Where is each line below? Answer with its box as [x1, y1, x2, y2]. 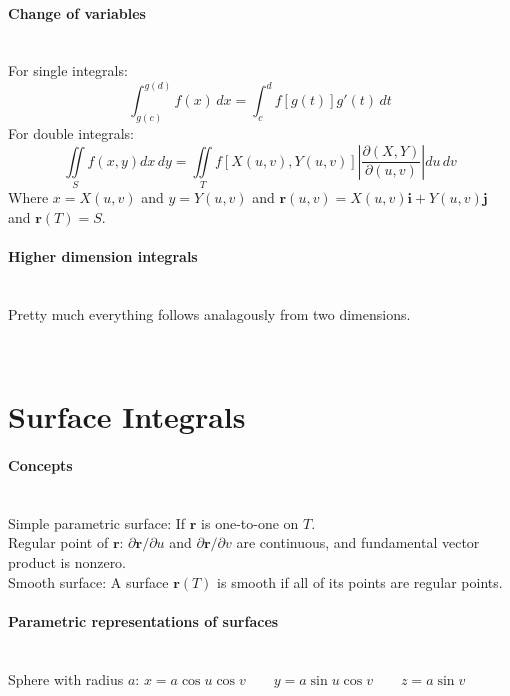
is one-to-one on [201, 512, 299, 533]
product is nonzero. [8, 551, 127, 572]
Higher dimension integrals [8, 245, 198, 266]
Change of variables [8, 2, 146, 23]
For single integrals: [8, 60, 128, 81]
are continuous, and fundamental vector [236, 532, 480, 553]
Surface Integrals [8, 396, 246, 437]
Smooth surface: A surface [8, 571, 169, 592]
